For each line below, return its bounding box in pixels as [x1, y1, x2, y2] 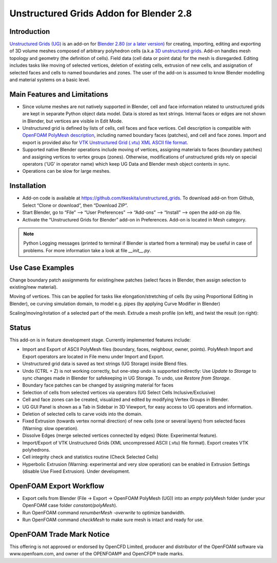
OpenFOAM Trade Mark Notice [9, 530, 110, 538]
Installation [9, 182, 46, 190]
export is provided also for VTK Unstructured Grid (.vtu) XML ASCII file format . [22, 139, 188, 146]
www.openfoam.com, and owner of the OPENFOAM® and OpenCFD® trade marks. [9, 551, 184, 557]
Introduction [9, 27, 50, 36]
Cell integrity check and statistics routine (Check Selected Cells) [22, 454, 159, 460]
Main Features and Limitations [9, 90, 109, 98]
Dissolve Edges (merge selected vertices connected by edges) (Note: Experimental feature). [22, 432, 218, 438]
